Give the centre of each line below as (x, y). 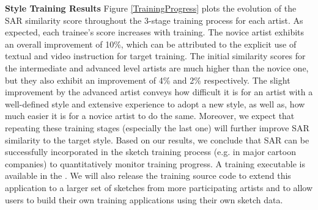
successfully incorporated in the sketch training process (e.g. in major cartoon (150, 152)
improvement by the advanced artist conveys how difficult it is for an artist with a (159, 92)
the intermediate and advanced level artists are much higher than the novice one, (157, 67)
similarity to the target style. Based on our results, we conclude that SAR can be (157, 139)
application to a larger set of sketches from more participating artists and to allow (159, 187)
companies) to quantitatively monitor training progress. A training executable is (155, 163)
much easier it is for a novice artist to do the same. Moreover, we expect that (150, 116)
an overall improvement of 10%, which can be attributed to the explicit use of (151, 44)
